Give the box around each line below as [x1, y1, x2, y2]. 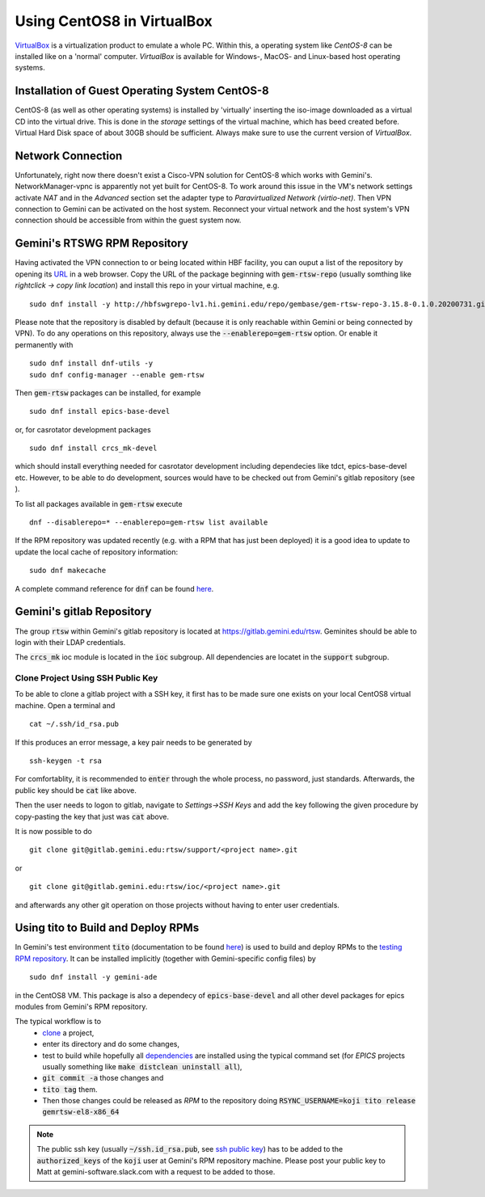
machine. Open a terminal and [15, 700, 116, 710]
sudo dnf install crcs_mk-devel [29, 444, 158, 453]
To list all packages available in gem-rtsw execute [15, 499, 183, 508]
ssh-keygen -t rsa [29, 756, 103, 765]
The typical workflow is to [15, 1017, 101, 1026]
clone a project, [42, 1027, 95, 1038]
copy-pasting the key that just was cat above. [15, 811, 170, 821]
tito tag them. [42, 1084, 98, 1094]
